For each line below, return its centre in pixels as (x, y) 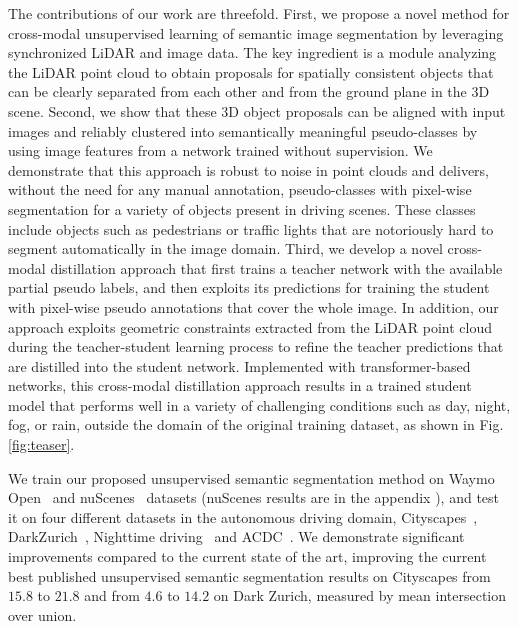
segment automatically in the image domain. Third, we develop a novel (225, 248)
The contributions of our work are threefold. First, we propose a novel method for (259, 13)
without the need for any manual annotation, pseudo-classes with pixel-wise (240, 189)
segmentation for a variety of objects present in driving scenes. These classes (242, 208)
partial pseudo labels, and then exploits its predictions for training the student (249, 287)
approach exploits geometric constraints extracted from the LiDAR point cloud (250, 326)
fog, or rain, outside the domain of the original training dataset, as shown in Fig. (256, 424)
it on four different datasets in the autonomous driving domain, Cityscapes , (243, 516)
